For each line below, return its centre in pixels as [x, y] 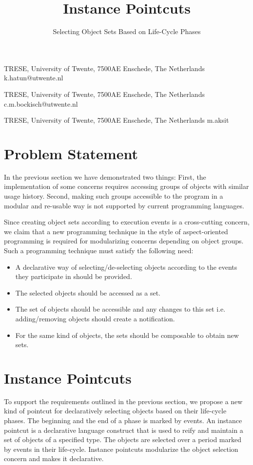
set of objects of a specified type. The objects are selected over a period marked [123, 439]
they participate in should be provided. [74, 276]
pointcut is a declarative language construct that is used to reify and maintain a [124, 430]
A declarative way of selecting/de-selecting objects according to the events [126, 267]
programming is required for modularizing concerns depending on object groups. [124, 241]
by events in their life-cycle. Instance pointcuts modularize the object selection [121, 449]
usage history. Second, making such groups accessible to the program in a [114, 196]
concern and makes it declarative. [54, 458]
